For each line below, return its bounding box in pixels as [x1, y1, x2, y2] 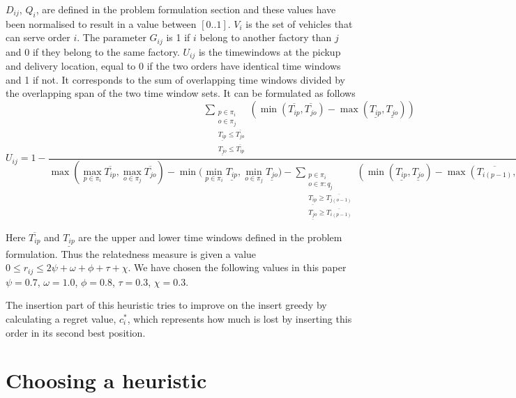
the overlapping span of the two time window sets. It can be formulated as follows [6, 86, 356, 100]
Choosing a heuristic [6, 366, 207, 395]
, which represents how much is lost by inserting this [127, 311, 352, 326]
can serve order [6, 30, 70, 45]
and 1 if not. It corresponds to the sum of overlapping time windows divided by [6, 72, 345, 86]
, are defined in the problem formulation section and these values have [36, 2, 336, 16]
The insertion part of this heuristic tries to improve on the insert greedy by [6, 298, 327, 312]
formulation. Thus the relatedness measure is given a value [6, 246, 257, 261]
